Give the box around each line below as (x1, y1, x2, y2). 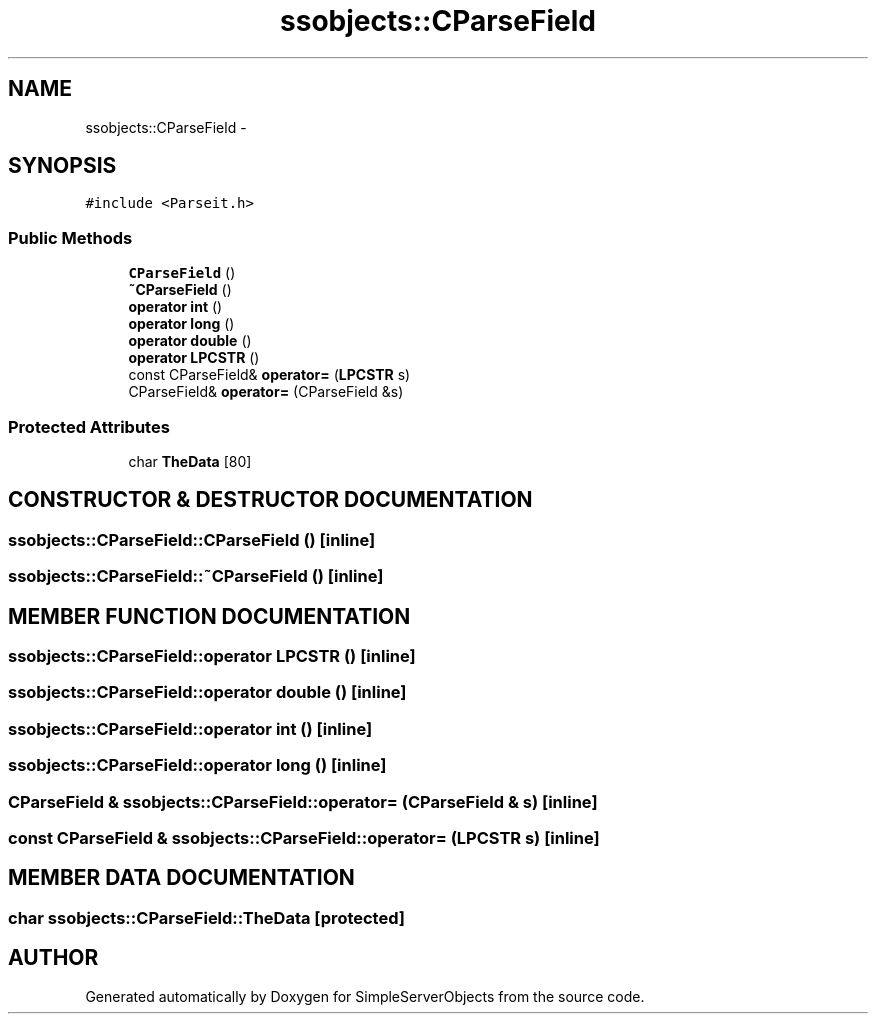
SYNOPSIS (8, 153, 117, 179)
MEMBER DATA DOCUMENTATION (8, 865, 355, 891)
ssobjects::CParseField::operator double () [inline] (8, 682, 407, 703)
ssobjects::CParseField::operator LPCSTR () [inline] (8, 646, 416, 666)
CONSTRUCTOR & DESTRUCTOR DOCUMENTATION (8, 487, 533, 513)
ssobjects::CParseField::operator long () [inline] (8, 755, 387, 776)
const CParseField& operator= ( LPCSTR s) (128, 366, 411, 384)
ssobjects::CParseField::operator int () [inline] (8, 718, 373, 739)
